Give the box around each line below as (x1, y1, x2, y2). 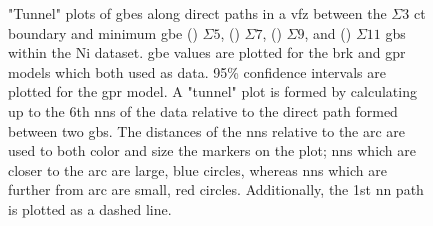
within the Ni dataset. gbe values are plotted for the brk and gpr (8, 42, 406, 63)
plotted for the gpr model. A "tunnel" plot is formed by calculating (8, 81, 417, 102)
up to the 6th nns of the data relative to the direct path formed (8, 100, 398, 121)
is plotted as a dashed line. (8, 198, 172, 219)
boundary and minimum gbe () (8, 22, 198, 43)
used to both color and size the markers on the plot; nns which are (8, 140, 417, 161)
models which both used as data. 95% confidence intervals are (8, 61, 386, 82)
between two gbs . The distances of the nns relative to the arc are (8, 120, 406, 141)
